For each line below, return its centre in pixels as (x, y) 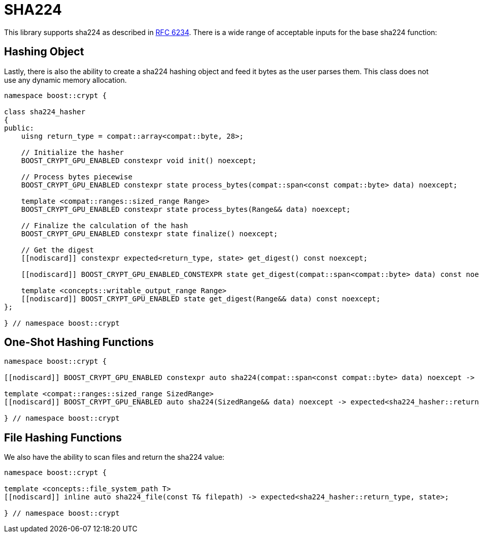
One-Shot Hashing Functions (79, 342)
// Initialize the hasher (73, 152)
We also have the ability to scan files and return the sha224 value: (114, 457)
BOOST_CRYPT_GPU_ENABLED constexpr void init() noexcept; (139, 160)
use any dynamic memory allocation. (65, 80)
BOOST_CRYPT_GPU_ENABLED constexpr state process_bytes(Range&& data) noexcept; (186, 209)
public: (19, 128)
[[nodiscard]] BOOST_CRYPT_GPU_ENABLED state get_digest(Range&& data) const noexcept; (201, 298)
